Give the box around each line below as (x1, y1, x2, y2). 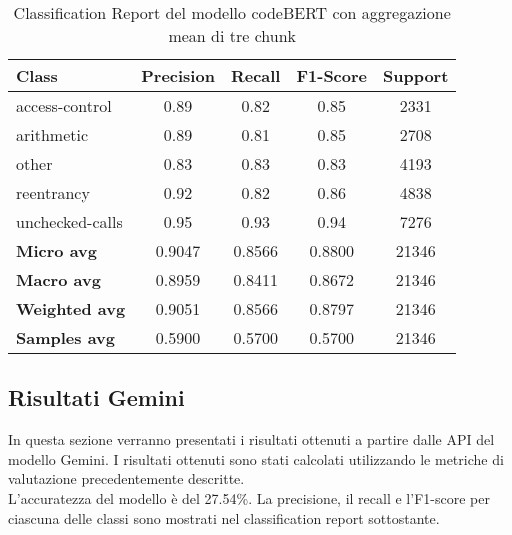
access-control (16, 94, 112, 117)
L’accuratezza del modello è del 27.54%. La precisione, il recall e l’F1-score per (8, 487, 490, 508)
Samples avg (16, 326, 115, 349)
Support (383, 64, 449, 87)
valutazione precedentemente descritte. (8, 468, 245, 489)
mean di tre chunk (168, 24, 296, 47)
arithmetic (16, 123, 89, 146)
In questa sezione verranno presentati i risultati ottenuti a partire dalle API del (8, 429, 495, 450)
